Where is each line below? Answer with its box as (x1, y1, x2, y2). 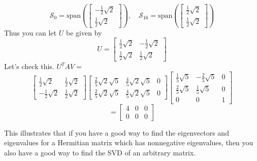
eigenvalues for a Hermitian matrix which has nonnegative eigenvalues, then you (4, 137, 253, 148)
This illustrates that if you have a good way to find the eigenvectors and (4, 127, 229, 138)
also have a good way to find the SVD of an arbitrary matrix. (4, 147, 196, 157)
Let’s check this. (4, 61, 54, 72)
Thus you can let (4, 27, 57, 38)
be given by (66, 27, 102, 38)
